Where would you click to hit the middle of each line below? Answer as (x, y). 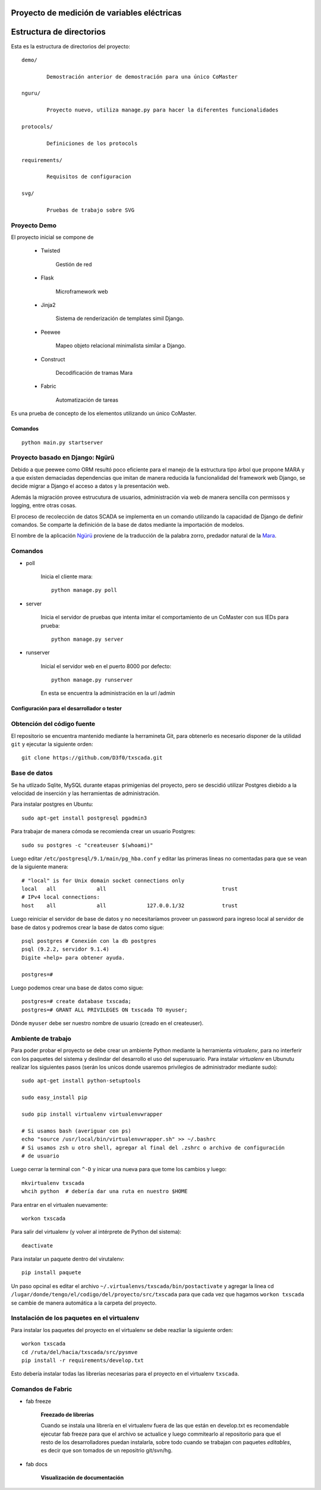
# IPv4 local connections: (61, 897)
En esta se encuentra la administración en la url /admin (108, 693)
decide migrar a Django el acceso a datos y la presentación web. (90, 486)
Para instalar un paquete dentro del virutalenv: (68, 1259)
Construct (53, 359)
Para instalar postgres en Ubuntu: (52, 804)
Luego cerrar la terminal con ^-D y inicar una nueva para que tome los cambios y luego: (119, 1169)
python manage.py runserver (92, 680)
